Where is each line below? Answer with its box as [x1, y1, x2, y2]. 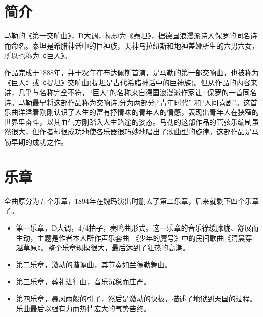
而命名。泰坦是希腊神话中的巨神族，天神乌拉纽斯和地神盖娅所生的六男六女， [4, 40, 259, 51]
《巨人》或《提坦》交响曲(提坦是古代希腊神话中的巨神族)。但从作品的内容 [4, 77, 250, 87]
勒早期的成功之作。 [4, 137, 68, 147]
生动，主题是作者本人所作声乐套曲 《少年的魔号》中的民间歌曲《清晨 [16, 232, 245, 243]
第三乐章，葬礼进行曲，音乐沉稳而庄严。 [16, 276, 151, 287]
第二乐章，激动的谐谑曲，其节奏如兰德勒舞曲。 [16, 259, 172, 269]
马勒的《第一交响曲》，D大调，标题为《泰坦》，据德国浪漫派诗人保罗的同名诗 [4, 30, 257, 41]
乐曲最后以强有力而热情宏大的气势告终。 [16, 303, 151, 313]
